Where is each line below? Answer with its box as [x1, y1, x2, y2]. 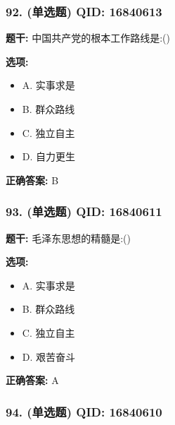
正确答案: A [6, 373, 59, 388]
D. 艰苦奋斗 [22, 349, 76, 364]
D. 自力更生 [22, 149, 76, 164]
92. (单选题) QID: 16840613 [6, 2, 162, 20]
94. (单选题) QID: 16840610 [6, 402, 162, 420]
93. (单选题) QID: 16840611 [6, 203, 162, 220]
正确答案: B [6, 172, 59, 187]
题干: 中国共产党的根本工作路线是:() [6, 30, 170, 45]
